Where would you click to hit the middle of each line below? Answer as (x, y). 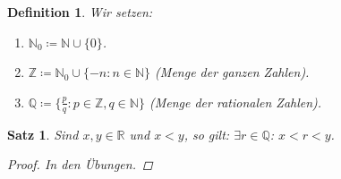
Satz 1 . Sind (43, 134)
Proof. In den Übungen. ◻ (80, 164)
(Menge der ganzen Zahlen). (232, 72)
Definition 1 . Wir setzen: (80, 12)
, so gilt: (207, 134)
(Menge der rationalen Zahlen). (235, 102)
